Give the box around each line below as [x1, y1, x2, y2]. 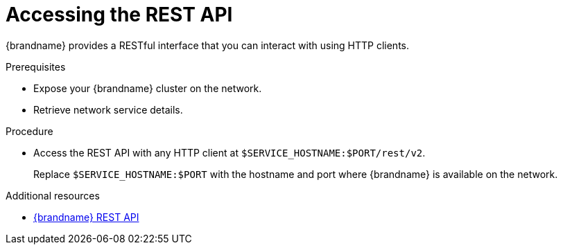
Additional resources [6, 189, 100, 202]
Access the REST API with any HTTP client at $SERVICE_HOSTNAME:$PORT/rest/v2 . [33, 146, 426, 159]
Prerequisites [6, 60, 66, 73]
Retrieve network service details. [33, 103, 183, 116]
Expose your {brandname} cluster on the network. [33, 82, 262, 94]
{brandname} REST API [33, 211, 139, 223]
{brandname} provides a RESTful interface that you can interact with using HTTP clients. [6, 39, 410, 51]
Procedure [6, 125, 53, 137]
